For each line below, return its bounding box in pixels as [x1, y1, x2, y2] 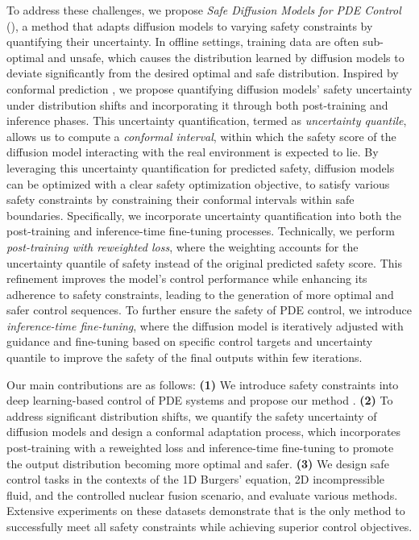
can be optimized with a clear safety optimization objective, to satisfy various [6, 175, 390, 192]
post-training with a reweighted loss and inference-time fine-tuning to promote [6, 439, 394, 456]
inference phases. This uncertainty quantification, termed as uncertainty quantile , [6, 112, 407, 129]
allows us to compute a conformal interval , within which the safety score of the [6, 127, 396, 144]
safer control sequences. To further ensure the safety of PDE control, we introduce [6, 301, 412, 318]
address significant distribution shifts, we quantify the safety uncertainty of [6, 407, 377, 424]
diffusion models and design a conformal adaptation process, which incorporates [6, 423, 401, 440]
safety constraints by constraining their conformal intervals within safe [6, 191, 355, 208]
